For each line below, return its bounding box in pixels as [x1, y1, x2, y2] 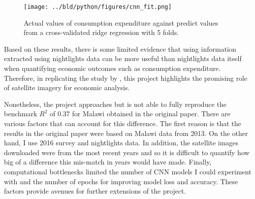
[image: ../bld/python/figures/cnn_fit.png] [24, 3, 172, 10]
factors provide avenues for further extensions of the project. [4, 186, 186, 196]
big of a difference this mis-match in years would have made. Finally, [4, 157, 212, 167]
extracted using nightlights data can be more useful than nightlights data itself [4, 53, 242, 64]
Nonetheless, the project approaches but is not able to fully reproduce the [4, 99, 226, 109]
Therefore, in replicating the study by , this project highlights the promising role [4, 72, 248, 83]
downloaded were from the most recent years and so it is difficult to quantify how [4, 147, 250, 157]
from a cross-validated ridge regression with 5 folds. [24, 27, 179, 37]
